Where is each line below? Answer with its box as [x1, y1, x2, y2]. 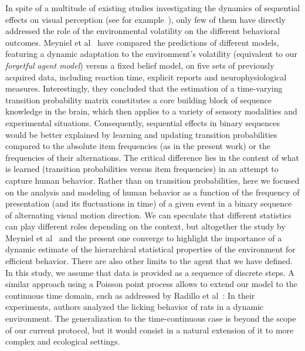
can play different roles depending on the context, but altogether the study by [5, 220, 286, 232]
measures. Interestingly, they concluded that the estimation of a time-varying [5, 82, 283, 95]
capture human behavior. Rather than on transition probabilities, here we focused [5, 174, 300, 186]
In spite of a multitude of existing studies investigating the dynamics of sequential [5, 2, 300, 14]
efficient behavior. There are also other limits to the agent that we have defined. [5, 255, 293, 267]
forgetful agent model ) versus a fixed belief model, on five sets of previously [5, 59, 274, 71]
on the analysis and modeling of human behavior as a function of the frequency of [5, 185, 300, 198]
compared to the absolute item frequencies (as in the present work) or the [5, 140, 270, 152]
